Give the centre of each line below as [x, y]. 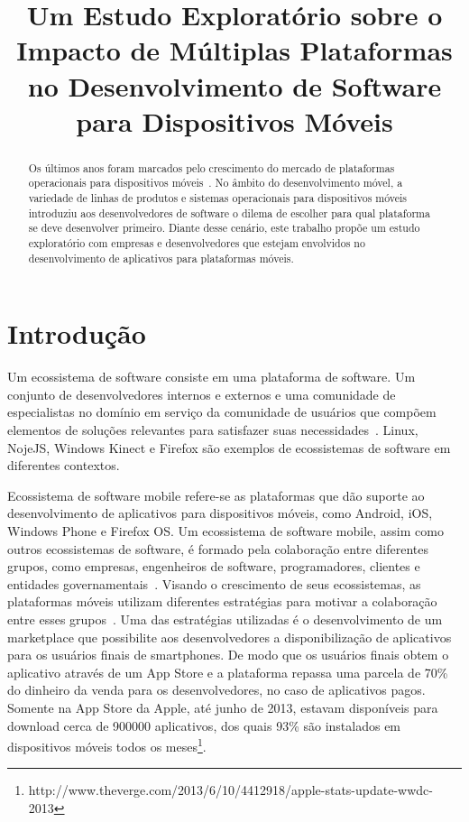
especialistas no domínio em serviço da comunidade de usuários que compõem [222, 412]
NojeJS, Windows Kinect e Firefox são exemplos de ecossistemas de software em [229, 447]
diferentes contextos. [64, 465]
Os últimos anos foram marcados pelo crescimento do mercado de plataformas [212, 167]
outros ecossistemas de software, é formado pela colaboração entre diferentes [218, 548]
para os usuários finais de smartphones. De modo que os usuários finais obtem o [228, 655]
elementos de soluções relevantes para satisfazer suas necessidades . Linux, [213, 430]
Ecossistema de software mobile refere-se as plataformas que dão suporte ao [216, 495]
